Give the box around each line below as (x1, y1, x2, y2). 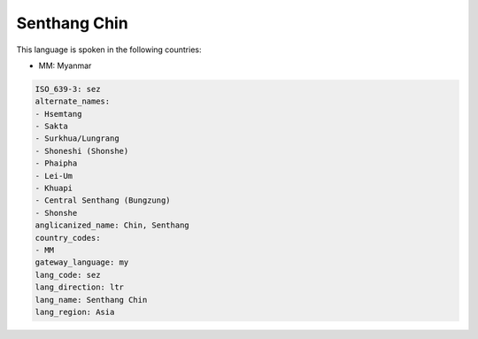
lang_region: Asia (35, 306, 115, 317)
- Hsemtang (35, 109, 82, 119)
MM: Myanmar (38, 60, 92, 71)
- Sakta (35, 121, 68, 132)
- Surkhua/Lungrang (35, 134, 119, 143)
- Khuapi (35, 183, 73, 194)
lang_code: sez (35, 270, 101, 280)
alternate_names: (35, 96, 111, 106)
